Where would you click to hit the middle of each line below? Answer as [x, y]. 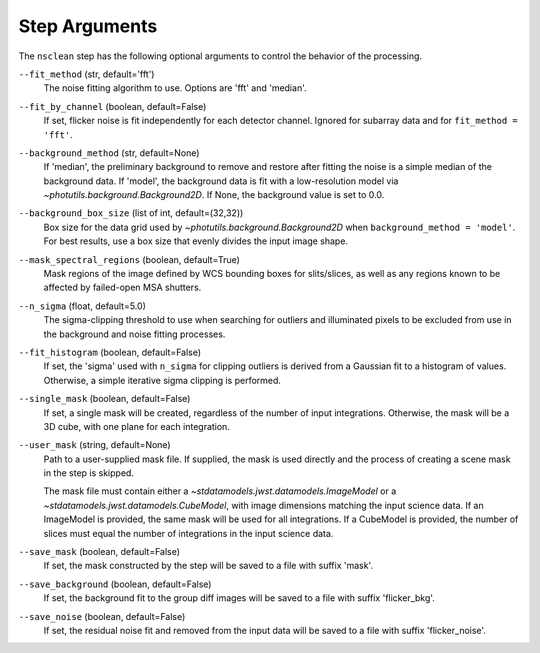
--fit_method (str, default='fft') [86, 74]
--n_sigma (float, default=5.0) [82, 306]
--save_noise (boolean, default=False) [102, 616]
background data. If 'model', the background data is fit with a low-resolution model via [221, 181]
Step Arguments [88, 26]
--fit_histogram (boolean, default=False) [110, 352]
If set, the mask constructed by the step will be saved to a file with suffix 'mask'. [208, 566]
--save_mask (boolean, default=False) [99, 552]
